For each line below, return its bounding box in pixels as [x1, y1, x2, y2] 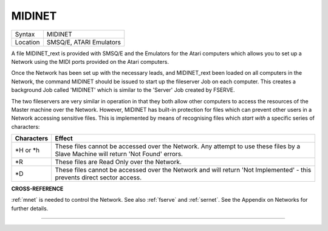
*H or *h [15, 146, 40, 154]
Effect [55, 134, 73, 143]
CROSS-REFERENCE [11, 185, 64, 193]
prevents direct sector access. [55, 173, 142, 182]
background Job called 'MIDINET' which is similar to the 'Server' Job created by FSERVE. [11, 86, 235, 94]
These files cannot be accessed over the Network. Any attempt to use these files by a [55, 142, 301, 151]
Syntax [15, 30, 35, 38]
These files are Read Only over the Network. [55, 158, 182, 167]
